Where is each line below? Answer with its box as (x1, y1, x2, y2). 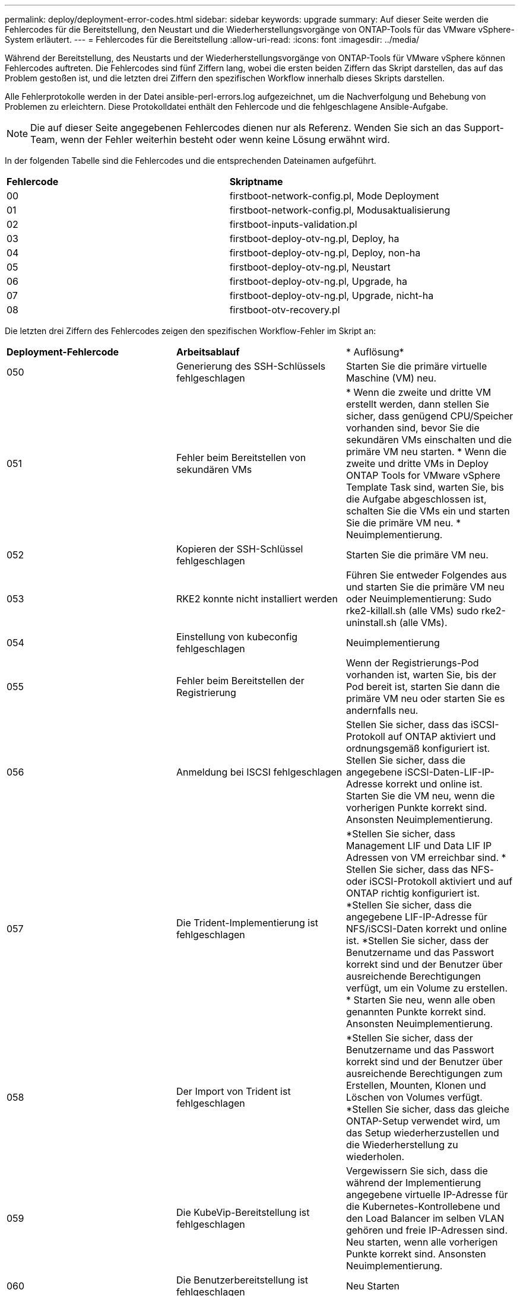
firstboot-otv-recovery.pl (229, 304, 340, 316)
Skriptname (229, 176, 283, 188)
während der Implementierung (345, 1177, 481, 1189)
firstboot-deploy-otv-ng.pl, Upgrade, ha (229, 275, 407, 287)
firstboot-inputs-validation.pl (229, 218, 357, 230)
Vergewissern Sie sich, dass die (345, 1165, 488, 1177)
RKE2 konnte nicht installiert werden (176, 593, 338, 605)
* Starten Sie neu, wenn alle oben (345, 994, 496, 1006)
